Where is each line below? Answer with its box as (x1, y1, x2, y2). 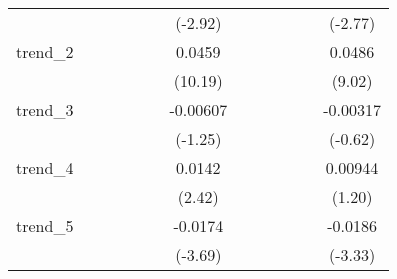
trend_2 (16, 40, 74, 63)
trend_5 (16, 214, 74, 237)
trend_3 (16, 98, 74, 121)
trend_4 (16, 156, 74, 179)
